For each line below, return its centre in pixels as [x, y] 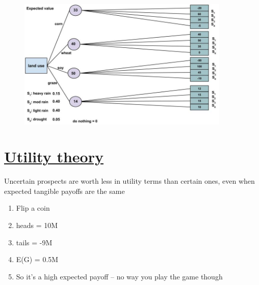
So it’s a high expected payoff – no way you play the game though [119, 276]
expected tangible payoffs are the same [64, 191]
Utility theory [54, 156]
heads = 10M [37, 225]
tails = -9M [34, 242]
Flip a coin [33, 208]
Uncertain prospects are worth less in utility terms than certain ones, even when [129, 181]
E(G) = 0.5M [37, 259]
